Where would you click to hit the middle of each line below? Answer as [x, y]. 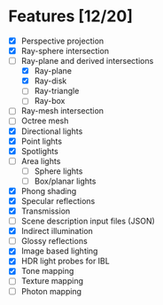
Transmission [46, 211]
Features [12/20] [71, 16]
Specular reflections [58, 200]
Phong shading [49, 191]
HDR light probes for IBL [65, 261]
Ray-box [50, 101]
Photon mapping [51, 291]
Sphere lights [58, 171]
